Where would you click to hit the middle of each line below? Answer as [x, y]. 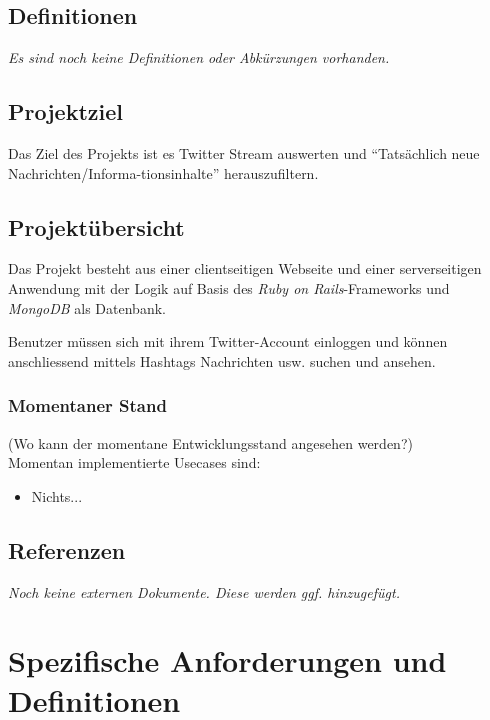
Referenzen [67, 549]
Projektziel [65, 111]
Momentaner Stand [87, 405]
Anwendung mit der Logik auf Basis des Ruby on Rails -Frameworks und [229, 287]
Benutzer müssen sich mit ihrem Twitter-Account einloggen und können [228, 341]
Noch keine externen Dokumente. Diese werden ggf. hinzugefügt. [204, 591]
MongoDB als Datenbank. [87, 307]
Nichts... [57, 495]
